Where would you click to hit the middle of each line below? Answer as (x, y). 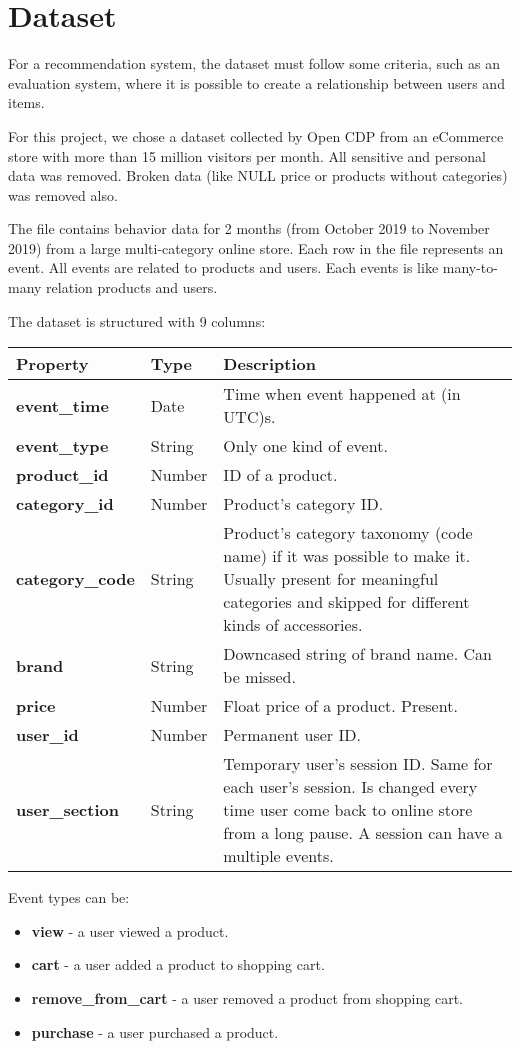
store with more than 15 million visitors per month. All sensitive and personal (247, 155)
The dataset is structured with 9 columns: (137, 320)
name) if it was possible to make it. (347, 556)
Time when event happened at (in (342, 394)
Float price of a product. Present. (340, 706)
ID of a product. (280, 475)
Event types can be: (69, 897)
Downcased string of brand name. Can (357, 654)
